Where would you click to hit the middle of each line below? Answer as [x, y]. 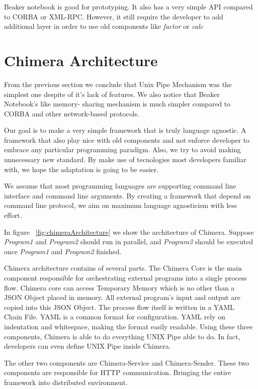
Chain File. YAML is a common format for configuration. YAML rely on [115, 317]
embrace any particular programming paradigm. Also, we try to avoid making [123, 149]
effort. [13, 215]
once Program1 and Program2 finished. [63, 251]
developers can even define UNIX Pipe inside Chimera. [87, 346]
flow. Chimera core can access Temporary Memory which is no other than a [119, 287]
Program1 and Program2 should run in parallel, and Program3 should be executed [129, 242]
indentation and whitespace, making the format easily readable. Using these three [129, 326]
